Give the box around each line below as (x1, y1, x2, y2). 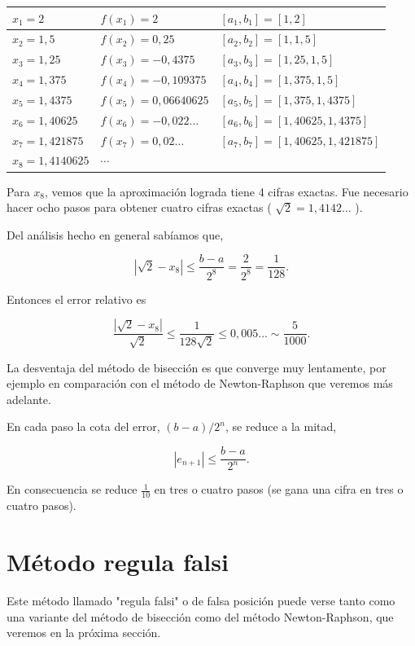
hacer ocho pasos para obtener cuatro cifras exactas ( (7, 199, 272, 216)
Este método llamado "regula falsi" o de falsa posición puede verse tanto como (7, 592, 395, 609)
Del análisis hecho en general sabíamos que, (7, 226, 224, 243)
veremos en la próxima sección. (7, 624, 161, 641)
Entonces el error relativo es (7, 290, 146, 307)
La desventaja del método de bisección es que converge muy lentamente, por (7, 358, 387, 376)
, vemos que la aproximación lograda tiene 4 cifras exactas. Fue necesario (45, 182, 408, 200)
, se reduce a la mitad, (225, 418, 337, 435)
